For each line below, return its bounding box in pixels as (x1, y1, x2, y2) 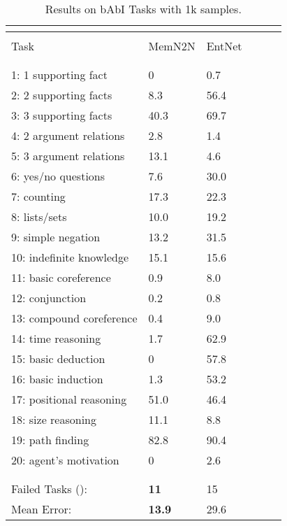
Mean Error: (11, 501, 72, 517)
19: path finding (11, 432, 89, 448)
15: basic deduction (11, 350, 105, 367)
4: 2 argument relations (11, 127, 125, 143)
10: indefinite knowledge (11, 249, 129, 265)
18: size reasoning (11, 411, 96, 427)
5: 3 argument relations (11, 148, 125, 164)
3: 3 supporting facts (11, 107, 112, 123)
